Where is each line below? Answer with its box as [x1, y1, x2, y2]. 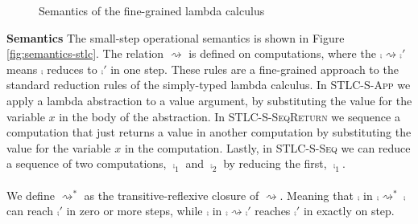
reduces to [47, 60, 97, 77]
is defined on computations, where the [188, 45, 376, 62]
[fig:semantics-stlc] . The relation [6, 45, 164, 62]
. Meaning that [279, 186, 354, 203]
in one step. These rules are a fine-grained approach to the [110, 60, 399, 77]
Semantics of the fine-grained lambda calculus [39, 2, 265, 18]
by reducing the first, [223, 155, 327, 172]
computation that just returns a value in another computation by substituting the [6, 124, 412, 141]
